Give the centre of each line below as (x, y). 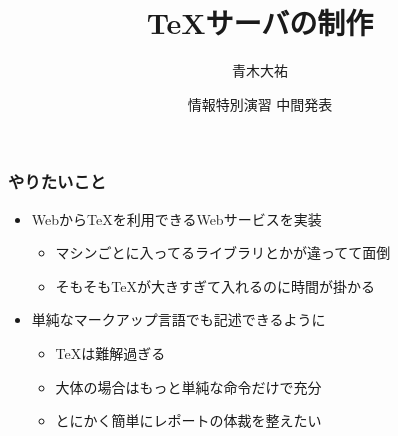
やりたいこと (57, 181)
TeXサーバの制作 (260, 22)
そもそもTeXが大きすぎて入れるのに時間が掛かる (215, 285)
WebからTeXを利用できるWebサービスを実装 (176, 218)
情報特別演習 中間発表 (260, 103)
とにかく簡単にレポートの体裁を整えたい (188, 420)
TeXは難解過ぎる (110, 352)
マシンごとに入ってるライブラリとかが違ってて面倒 (223, 252)
